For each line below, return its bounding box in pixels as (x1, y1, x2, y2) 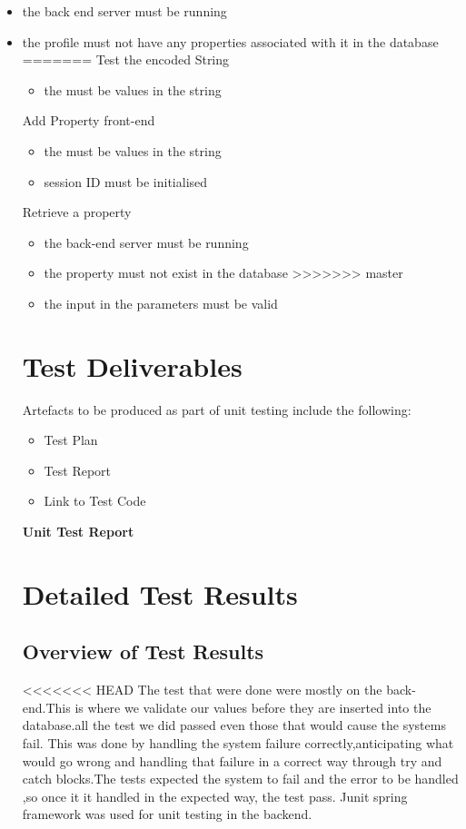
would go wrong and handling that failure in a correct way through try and (22, 751, 442, 770)
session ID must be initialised (44, 172, 208, 191)
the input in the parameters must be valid (44, 293, 278, 312)
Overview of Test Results (22, 637, 264, 666)
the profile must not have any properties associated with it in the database (22, 32, 439, 51)
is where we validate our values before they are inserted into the (74, 697, 431, 716)
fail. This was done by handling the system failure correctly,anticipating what (22, 733, 454, 752)
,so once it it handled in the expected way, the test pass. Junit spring (22, 786, 408, 805)
